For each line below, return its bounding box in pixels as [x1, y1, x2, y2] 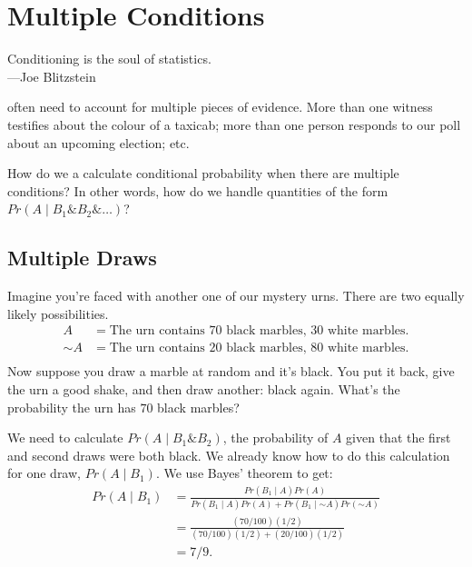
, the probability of [222, 428, 329, 447]
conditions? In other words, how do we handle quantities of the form [7, 181, 388, 200]
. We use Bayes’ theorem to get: [155, 463, 333, 482]
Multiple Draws [7, 244, 157, 272]
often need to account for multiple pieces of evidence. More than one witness [7, 97, 433, 116]
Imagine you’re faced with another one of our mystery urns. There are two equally [7, 286, 465, 305]
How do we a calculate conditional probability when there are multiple [7, 164, 399, 183]
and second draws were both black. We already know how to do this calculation [7, 445, 450, 464]
